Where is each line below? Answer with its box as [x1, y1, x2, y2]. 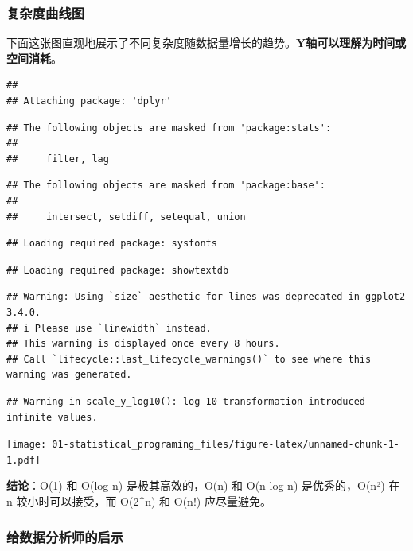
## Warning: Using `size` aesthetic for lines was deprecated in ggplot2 [6, 291, 406, 303]
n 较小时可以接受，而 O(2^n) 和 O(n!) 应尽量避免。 [6, 493, 271, 509]
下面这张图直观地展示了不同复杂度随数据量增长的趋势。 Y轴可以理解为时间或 [6, 34, 407, 51]
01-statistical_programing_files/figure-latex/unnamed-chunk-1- [52, 439, 399, 451]
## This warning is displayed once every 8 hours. [6, 338, 280, 350]
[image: [6, 439, 47, 451]
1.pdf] [6, 454, 41, 466]
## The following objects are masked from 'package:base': [6, 180, 325, 192]
